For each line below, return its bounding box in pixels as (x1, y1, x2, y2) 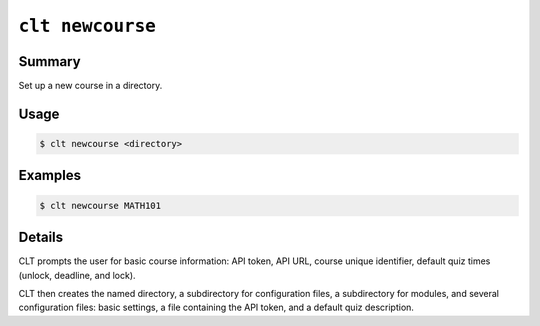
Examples (18, 167, 82, 184)
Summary (18, 53, 81, 70)
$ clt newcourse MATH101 (39, 200, 162, 211)
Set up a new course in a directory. (18, 80, 163, 92)
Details (18, 229, 64, 246)
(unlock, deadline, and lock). (18, 269, 136, 281)
